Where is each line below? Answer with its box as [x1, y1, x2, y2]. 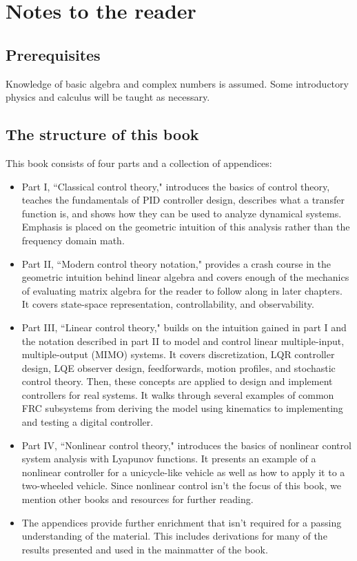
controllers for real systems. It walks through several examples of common [21, 387, 334, 402]
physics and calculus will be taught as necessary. [6, 90, 210, 104]
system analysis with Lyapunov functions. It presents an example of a [21, 451, 316, 466]
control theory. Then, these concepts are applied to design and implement [21, 374, 333, 388]
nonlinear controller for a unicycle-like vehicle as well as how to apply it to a [21, 464, 345, 479]
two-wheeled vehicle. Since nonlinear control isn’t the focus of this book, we [21, 478, 341, 493]
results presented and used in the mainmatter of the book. [21, 542, 268, 556]
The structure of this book [6, 124, 199, 145]
